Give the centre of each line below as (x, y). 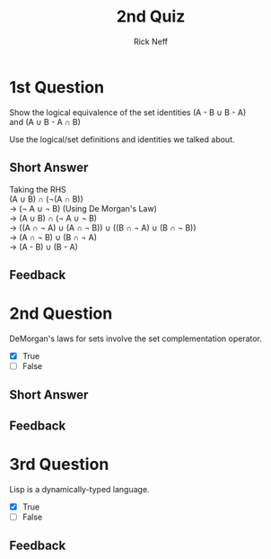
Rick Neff (151, 41)
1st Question (57, 87)
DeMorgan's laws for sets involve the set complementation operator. (136, 338)
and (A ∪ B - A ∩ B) (45, 122)
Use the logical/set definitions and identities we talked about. (122, 139)
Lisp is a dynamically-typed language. (79, 489)
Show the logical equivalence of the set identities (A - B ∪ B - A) (128, 112)
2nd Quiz (151, 17)
